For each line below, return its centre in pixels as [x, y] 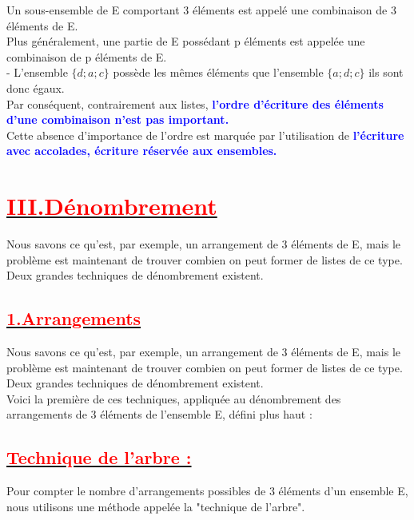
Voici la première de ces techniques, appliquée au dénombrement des [174, 398]
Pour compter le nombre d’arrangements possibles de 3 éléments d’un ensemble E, [207, 491]
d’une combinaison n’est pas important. [118, 119]
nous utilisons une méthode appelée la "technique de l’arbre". [156, 506]
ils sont [386, 72]
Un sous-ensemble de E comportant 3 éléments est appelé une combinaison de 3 [201, 10]
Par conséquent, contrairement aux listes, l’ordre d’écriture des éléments [195, 103]
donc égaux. [36, 87]
